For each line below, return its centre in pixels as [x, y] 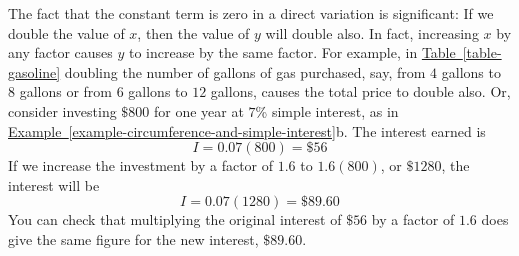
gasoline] [34, 71]
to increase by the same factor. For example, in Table [292, 52]
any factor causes [60, 52]
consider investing [62, 110]
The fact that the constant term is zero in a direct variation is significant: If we [251, 13]
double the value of [66, 32]
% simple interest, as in [327, 110]
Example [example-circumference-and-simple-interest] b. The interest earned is [247, 130]
